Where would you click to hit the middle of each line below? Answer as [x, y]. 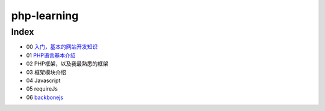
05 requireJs [42, 89]
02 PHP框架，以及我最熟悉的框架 [67, 64]
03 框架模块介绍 [46, 72]
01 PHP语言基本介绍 [51, 55]
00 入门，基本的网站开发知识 [62, 47]
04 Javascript [43, 80]
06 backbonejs [45, 97]
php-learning [45, 16]
